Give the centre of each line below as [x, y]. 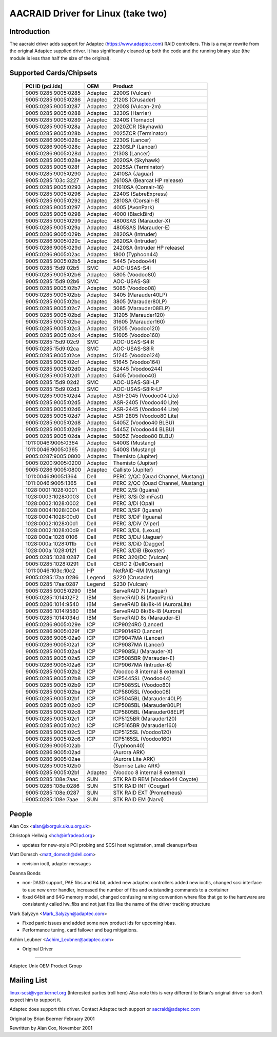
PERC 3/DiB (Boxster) [139, 551]
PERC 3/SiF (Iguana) [138, 510]
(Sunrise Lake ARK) [136, 766]
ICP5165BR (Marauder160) [145, 725]
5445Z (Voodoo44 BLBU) [144, 430]
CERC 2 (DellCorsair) [138, 564]
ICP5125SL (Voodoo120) [142, 732]
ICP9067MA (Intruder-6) [143, 665]
